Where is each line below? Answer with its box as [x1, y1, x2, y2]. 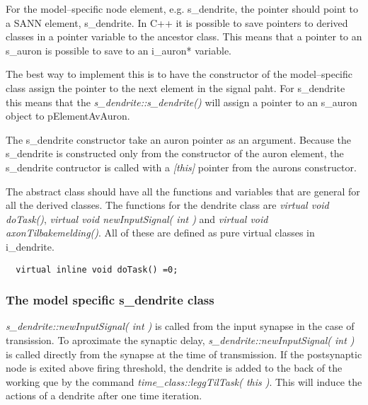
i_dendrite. [6, 239, 54, 253]
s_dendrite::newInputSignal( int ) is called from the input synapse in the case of [6, 319, 355, 333]
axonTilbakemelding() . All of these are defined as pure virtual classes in [6, 225, 315, 240]
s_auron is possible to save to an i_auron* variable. [6, 42, 232, 57]
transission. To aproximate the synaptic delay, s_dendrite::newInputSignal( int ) [6, 332, 355, 347]
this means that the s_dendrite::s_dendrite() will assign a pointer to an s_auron [6, 94, 357, 109]
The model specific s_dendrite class [6, 291, 214, 309]
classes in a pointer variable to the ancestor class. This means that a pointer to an [6, 29, 362, 44]
